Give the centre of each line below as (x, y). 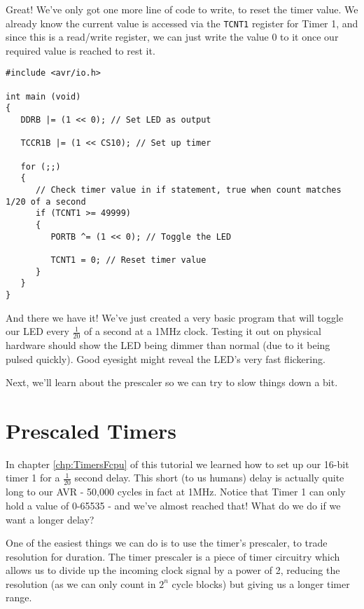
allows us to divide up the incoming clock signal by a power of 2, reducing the (173, 570)
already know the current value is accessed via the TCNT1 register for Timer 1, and (182, 23)
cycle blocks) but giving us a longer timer (261, 583)
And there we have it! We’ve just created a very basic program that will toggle (175, 317)
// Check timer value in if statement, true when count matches (188, 190)
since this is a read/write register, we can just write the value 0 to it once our (172, 37)
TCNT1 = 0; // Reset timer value (128, 260)
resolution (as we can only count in (81, 583)
